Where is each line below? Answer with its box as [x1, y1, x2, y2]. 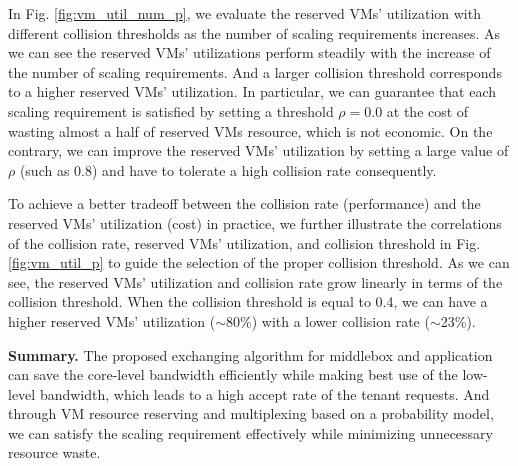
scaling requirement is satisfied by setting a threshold [8, 100, 334, 121]
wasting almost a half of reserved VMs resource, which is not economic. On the [8, 120, 493, 141]
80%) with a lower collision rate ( [226, 310, 430, 331]
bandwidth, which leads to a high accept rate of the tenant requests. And [39, 383, 490, 404]
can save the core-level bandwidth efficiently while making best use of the [8, 364, 458, 385]
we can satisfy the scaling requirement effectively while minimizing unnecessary [8, 422, 493, 443]
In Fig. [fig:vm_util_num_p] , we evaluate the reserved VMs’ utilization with [8, 3, 481, 23]
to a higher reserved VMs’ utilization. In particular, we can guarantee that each [8, 81, 497, 102]
